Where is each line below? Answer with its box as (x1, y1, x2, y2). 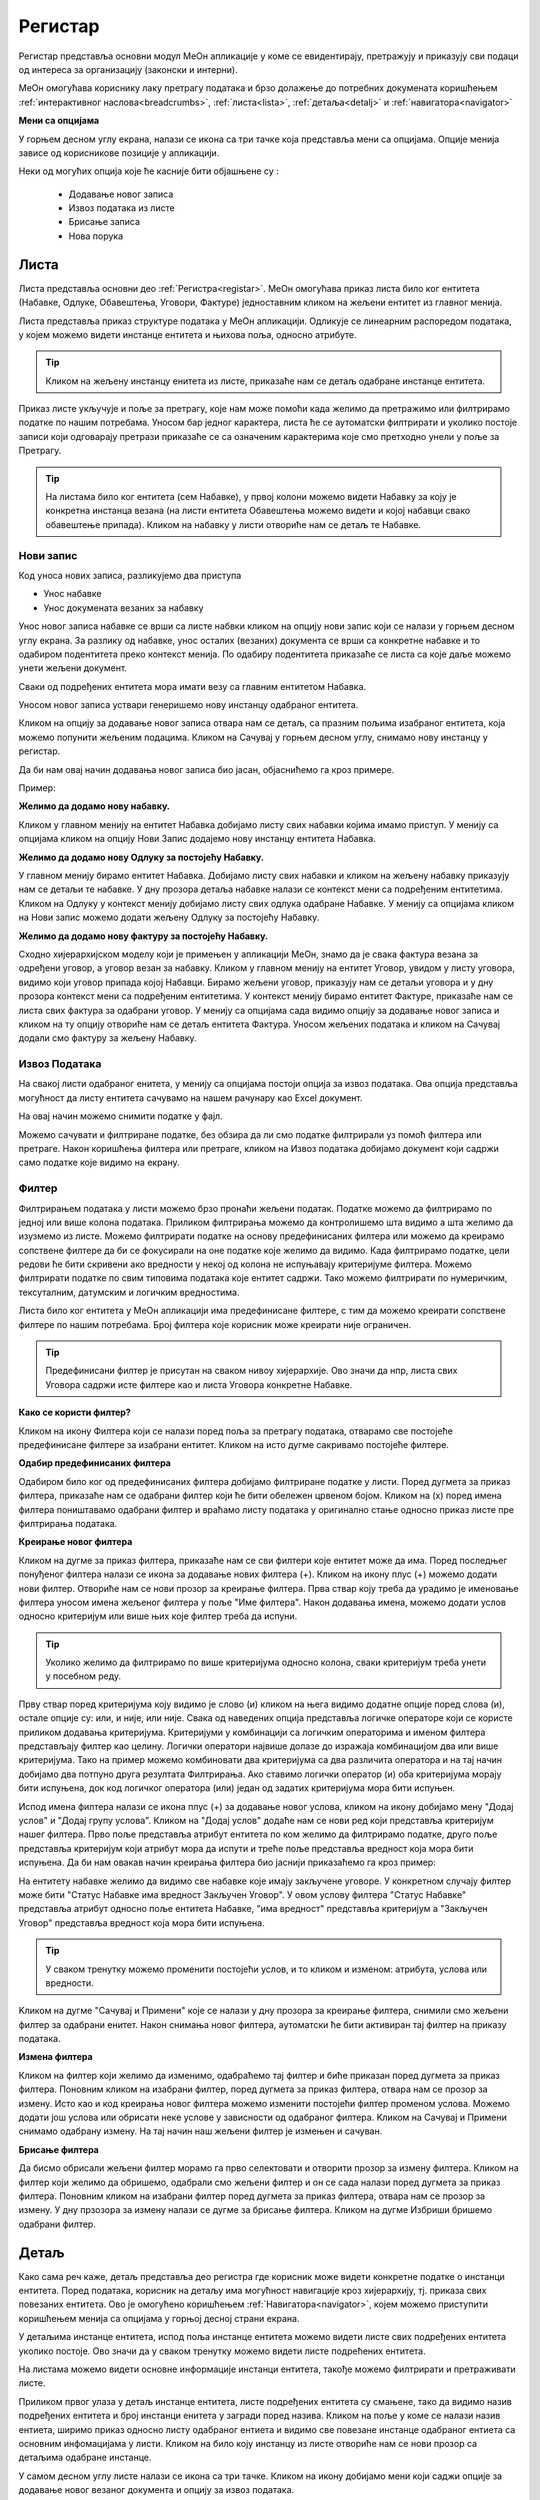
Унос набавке (43, 588, 102, 600)
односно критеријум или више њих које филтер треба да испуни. (18, 1610, 298, 1622)
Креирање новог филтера (18, 1536, 133, 1548)
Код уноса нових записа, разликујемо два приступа (18, 569, 242, 581)
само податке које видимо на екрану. (18, 1156, 180, 1169)
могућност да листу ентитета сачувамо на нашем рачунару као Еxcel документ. (18, 1091, 364, 1104)
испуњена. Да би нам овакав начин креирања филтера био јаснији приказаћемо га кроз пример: (18, 1856, 437, 1869)
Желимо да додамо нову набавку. (18, 800, 170, 812)
